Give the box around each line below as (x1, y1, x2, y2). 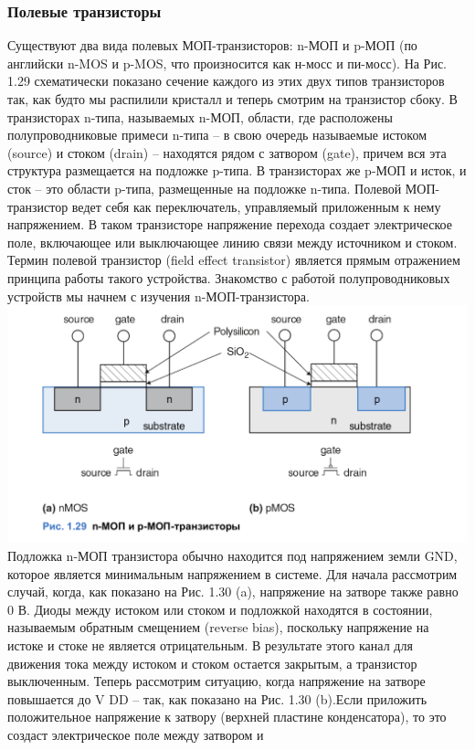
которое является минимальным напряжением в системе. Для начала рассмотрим (7, 564, 458, 583)
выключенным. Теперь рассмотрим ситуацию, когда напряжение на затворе (7, 671, 426, 691)
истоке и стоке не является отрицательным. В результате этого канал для (7, 636, 413, 655)
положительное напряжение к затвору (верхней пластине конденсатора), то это (7, 707, 447, 726)
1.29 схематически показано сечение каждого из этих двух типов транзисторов (7, 71, 445, 90)
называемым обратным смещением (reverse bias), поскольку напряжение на (7, 618, 429, 637)
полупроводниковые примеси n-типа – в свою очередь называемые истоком (7, 125, 427, 144)
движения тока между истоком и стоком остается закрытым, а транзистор (7, 653, 417, 672)
